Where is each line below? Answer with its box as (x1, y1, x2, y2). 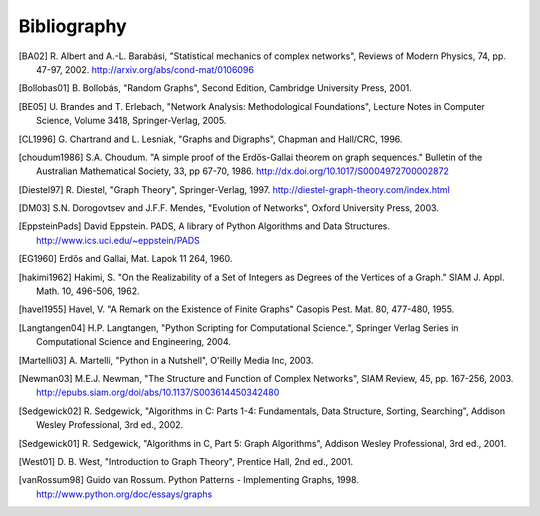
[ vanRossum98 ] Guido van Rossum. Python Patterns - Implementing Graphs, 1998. (18, 474, 360, 486)
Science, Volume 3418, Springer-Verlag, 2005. (36, 115, 227, 127)
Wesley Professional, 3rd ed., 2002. (36, 419, 184, 431)
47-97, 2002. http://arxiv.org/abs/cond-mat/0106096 (36, 63, 255, 75)
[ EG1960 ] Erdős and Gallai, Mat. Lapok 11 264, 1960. (18, 253, 233, 265)
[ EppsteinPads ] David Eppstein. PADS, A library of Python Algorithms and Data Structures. (18, 220, 390, 232)
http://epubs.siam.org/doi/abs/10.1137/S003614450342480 (36, 386, 280, 399)
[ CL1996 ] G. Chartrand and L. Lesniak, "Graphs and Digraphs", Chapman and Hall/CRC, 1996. (18, 133, 403, 145)
